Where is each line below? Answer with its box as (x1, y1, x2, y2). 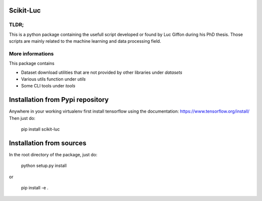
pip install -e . (21, 185, 49, 191)
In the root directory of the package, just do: (9, 152, 98, 158)
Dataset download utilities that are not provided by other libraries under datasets (21, 69, 182, 75)
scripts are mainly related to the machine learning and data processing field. (9, 38, 161, 44)
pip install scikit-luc (21, 126, 60, 132)
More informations (9, 50, 54, 57)
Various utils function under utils (21, 76, 86, 82)
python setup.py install (21, 163, 67, 168)
